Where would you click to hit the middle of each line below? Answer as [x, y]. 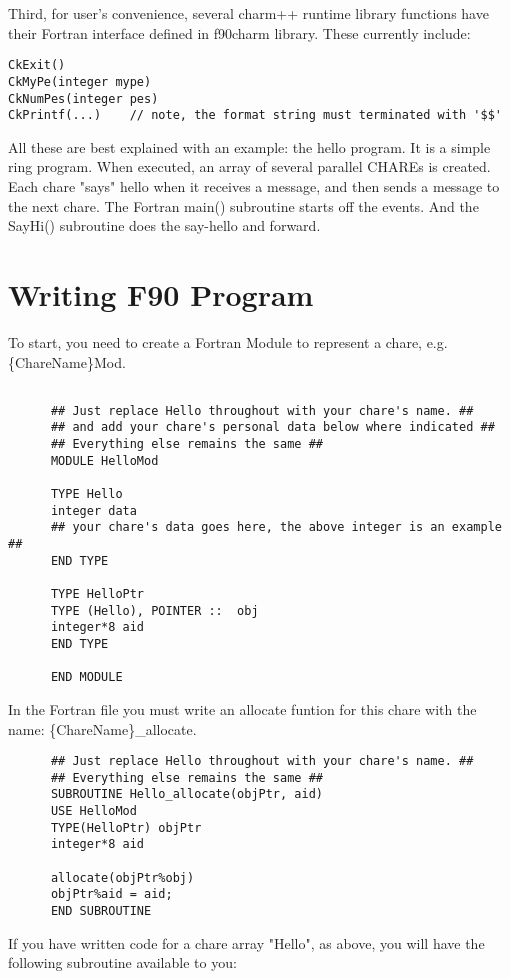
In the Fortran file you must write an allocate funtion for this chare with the [242, 708]
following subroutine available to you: [122, 962]
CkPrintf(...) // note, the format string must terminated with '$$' [255, 115]
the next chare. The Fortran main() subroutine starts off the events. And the [243, 205]
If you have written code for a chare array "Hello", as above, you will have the [246, 942]
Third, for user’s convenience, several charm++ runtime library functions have [248, 13]
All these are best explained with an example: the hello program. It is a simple [249, 146]
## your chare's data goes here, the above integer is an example [276, 527]
